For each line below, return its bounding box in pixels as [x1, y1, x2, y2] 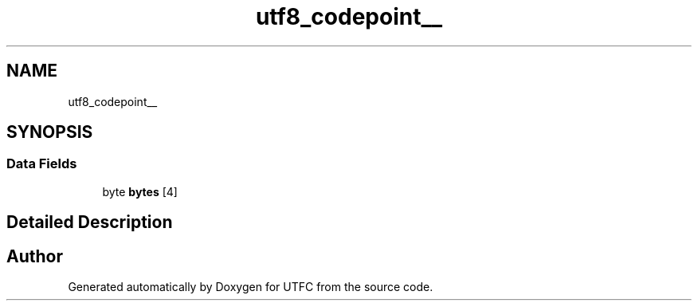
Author [6, 246, 63, 266]
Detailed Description [6, 212, 173, 233]
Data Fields [6, 155, 77, 172]
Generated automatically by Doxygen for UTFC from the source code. [68, 280, 433, 294]
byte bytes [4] [102, 184, 178, 199]
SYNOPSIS [6, 122, 93, 143]
